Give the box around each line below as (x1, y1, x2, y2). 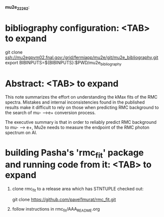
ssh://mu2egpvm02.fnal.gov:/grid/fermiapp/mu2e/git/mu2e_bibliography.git (5, 54, 159, 60)
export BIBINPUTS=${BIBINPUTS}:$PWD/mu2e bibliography (5, 59, 122, 67)
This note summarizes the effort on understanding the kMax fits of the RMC (5, 94, 158, 100)
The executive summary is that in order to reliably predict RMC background (5, 119, 157, 125)
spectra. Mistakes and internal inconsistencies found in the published (5, 99, 145, 105)
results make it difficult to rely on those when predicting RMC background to (5, 105, 159, 110)
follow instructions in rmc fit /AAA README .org (12, 206, 100, 213)
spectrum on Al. (5, 130, 38, 136)
